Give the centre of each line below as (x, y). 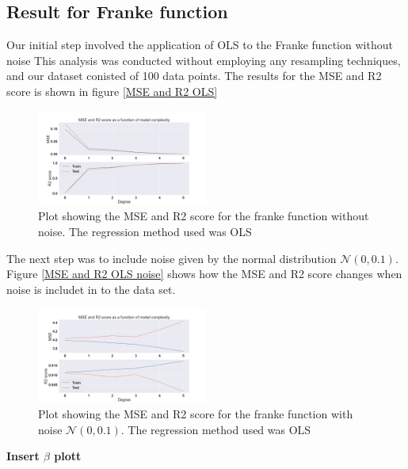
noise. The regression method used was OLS (145, 232)
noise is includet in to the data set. (91, 289)
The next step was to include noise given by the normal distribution (172, 258)
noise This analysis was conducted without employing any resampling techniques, (204, 60)
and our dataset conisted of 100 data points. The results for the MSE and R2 (194, 76)
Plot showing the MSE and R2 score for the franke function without (204, 216)
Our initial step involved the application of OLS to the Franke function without (200, 45)
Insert (23, 456)
